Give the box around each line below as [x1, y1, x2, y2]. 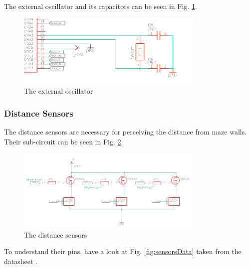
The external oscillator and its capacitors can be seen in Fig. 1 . [4, 1, 197, 11]
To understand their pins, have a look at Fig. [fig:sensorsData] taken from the [4, 246, 242, 257]
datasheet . [4, 256, 37, 267]
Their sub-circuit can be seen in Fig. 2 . [4, 136, 123, 146]
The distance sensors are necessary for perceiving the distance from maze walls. [4, 127, 247, 137]
